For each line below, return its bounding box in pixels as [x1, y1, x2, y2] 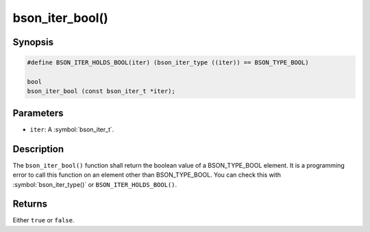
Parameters [12, 107, 64, 119]
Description [12, 143, 64, 155]
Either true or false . [12, 216, 75, 224]
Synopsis [12, 36, 54, 48]
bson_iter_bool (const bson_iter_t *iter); [27, 88, 176, 95]
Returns [12, 198, 48, 210]
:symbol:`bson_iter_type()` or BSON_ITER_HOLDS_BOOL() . [12, 180, 177, 188]
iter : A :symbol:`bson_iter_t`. [29, 125, 114, 133]
